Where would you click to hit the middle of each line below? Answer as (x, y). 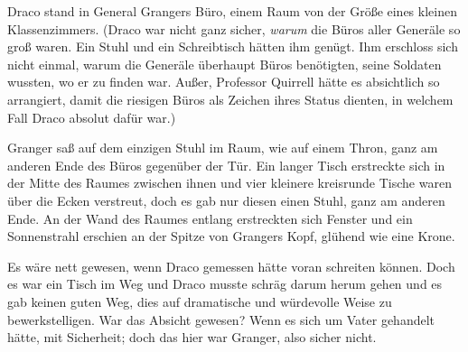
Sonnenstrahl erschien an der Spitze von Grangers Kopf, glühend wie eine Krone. (231, 236)
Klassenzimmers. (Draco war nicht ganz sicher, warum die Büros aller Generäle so (234, 28)
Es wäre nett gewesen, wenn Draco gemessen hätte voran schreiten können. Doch (231, 266)
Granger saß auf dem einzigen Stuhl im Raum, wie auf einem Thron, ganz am (223, 148)
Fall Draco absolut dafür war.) (92, 117)
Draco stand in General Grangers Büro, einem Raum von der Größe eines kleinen (232, 11)
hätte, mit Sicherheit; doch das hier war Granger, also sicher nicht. (192, 337)
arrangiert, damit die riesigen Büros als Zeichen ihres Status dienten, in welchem (230, 99)
